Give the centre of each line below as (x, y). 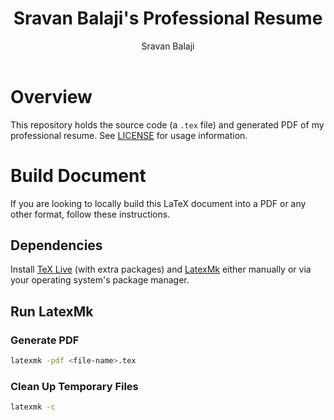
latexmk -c (33, 407)
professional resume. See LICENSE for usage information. (129, 135)
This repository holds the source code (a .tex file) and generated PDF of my (167, 124)
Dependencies (56, 245)
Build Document (78, 175)
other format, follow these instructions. (90, 214)
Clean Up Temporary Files (74, 386)
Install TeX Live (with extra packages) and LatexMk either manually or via (161, 269)
